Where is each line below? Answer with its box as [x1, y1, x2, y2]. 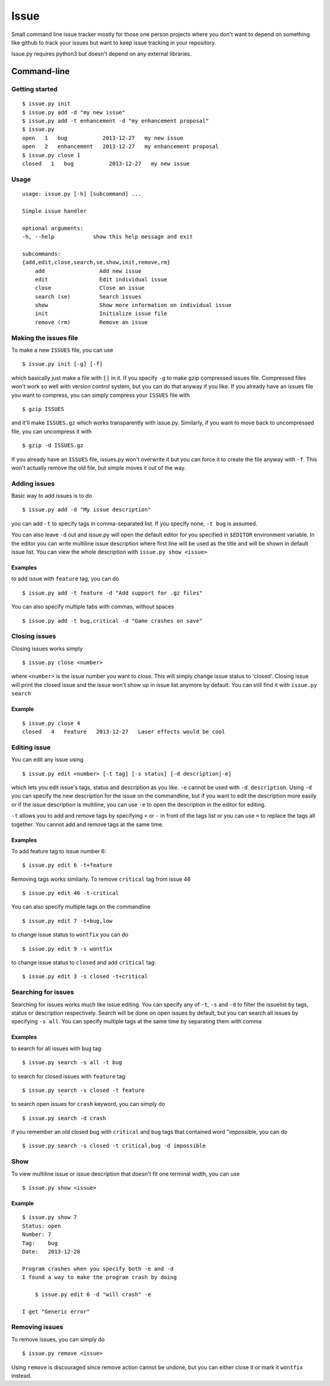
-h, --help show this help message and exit [22, 233, 193, 240]
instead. [11, 1372, 32, 1379]
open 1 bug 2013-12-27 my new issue [22, 135, 183, 141]
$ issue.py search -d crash [22, 1114, 106, 1122]
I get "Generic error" [22, 1308, 90, 1315]
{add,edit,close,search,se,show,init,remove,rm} [22, 259, 170, 266]
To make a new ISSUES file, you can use [11, 346, 114, 354]
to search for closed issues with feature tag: [11, 1072, 127, 1080]
